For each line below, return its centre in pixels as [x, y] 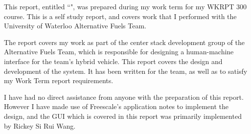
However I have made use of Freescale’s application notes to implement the [116, 106]
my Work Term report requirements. [59, 80]
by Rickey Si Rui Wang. [40, 125]
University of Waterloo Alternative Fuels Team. [75, 26]
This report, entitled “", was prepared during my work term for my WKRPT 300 [125, 6]
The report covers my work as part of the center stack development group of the [125, 42]
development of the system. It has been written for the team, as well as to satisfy [126, 71]
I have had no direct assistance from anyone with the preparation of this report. [124, 97]
